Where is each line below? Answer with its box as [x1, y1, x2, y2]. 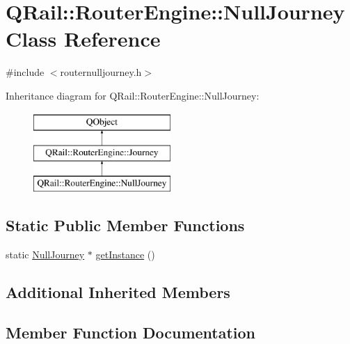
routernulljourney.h [60, 65, 142, 79]
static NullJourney [6, 247, 85, 261]
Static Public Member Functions [6, 214, 245, 235]
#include [6, 65, 45, 79]
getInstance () [95, 247, 155, 261]
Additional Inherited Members [6, 281, 230, 302]
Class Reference [6, 24, 161, 53]
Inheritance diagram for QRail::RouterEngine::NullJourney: [6, 88, 260, 102]
